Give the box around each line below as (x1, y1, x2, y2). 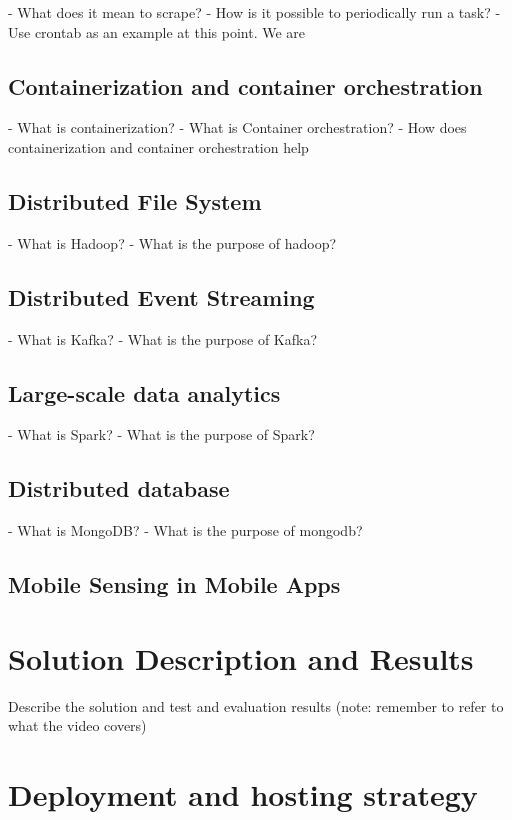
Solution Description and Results (8, 637, 474, 678)
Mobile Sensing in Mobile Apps (8, 569, 341, 600)
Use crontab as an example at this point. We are (8, 21, 306, 42)
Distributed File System (8, 185, 262, 216)
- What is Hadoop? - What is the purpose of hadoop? (8, 232, 337, 253)
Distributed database (8, 473, 230, 504)
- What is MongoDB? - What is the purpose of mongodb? (8, 520, 363, 541)
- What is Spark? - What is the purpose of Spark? (8, 424, 315, 445)
